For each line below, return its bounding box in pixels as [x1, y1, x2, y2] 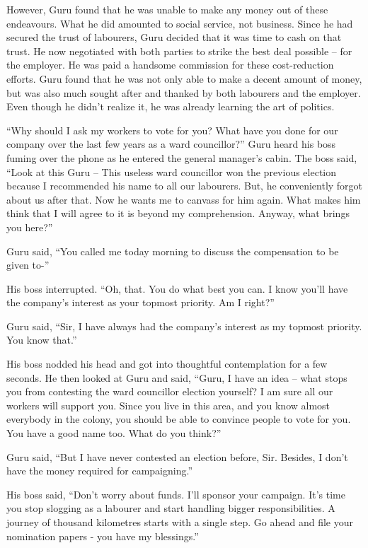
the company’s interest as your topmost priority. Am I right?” [6, 295, 275, 310]
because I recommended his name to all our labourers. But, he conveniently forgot [6, 178, 363, 193]
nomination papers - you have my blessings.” [6, 528, 199, 543]
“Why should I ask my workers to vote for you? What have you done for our [6, 122, 338, 137]
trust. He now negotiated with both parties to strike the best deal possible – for [6, 43, 352, 58]
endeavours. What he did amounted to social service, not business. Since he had [6, 16, 353, 30]
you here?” [6, 219, 53, 234]
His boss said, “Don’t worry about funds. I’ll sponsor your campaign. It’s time [6, 486, 345, 501]
